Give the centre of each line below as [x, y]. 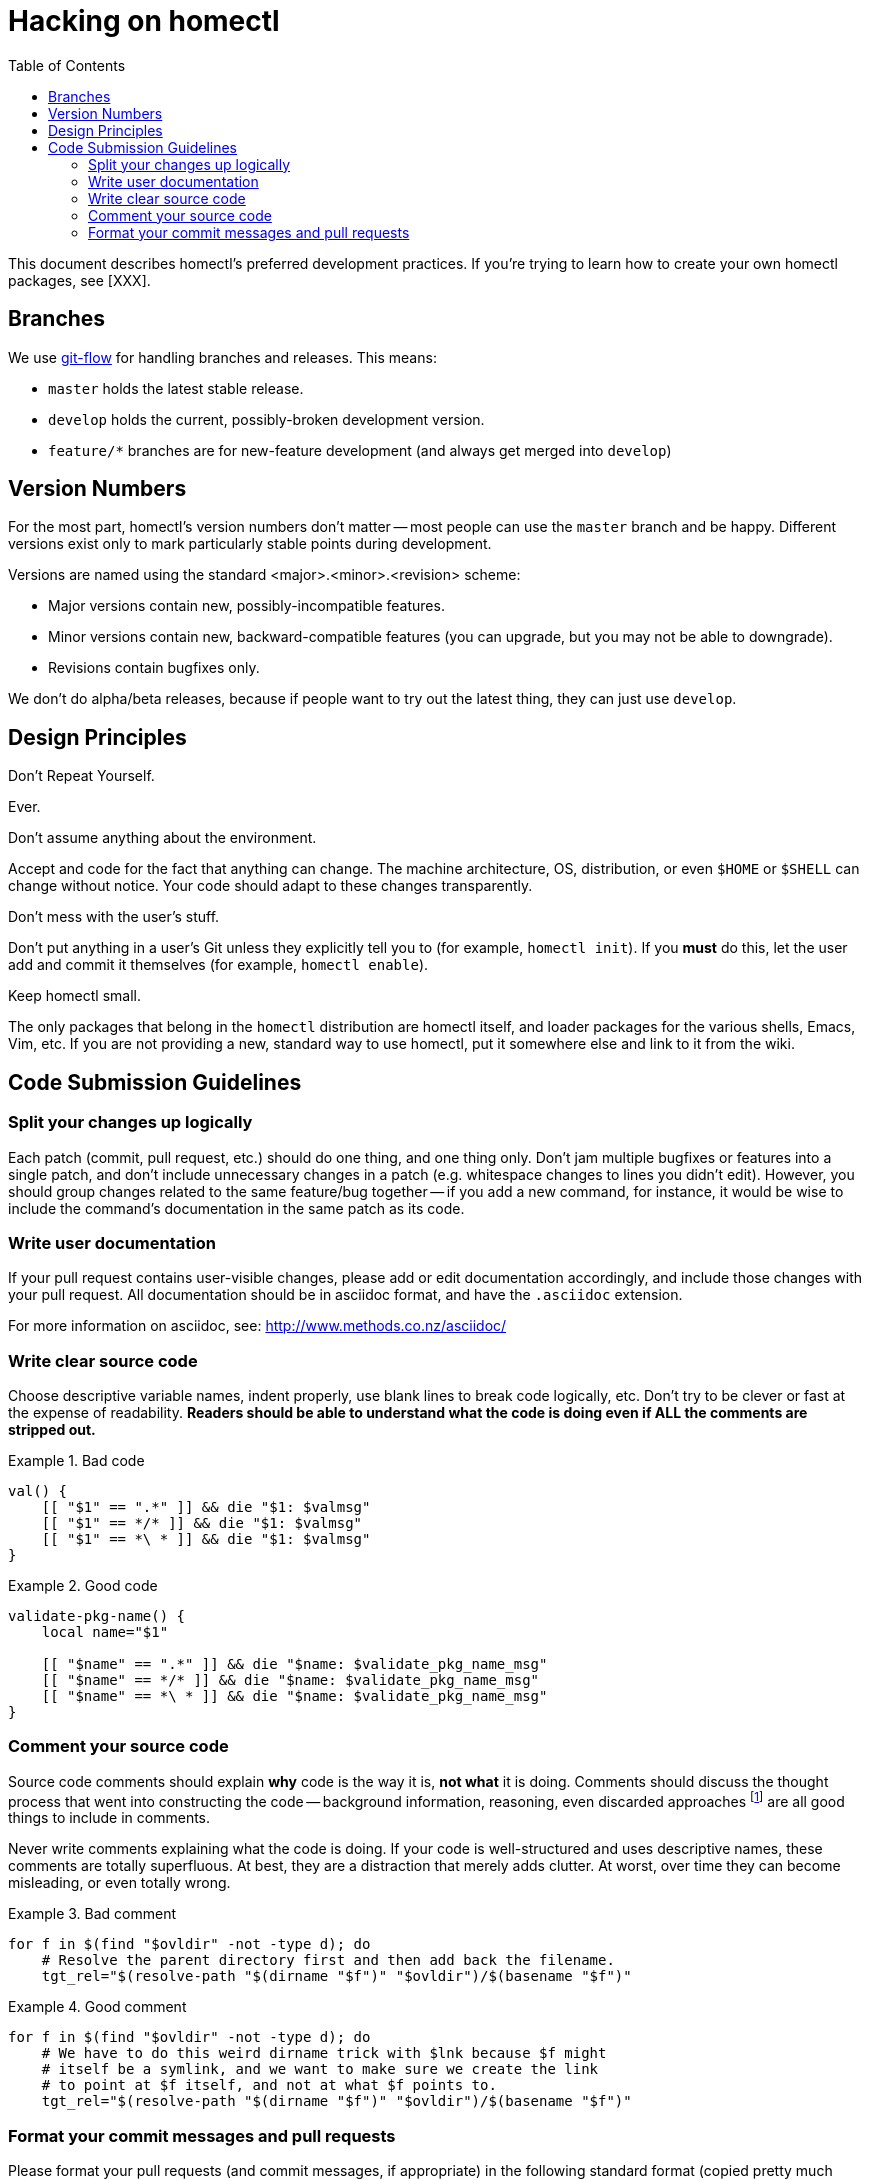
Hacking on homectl [144, 21]
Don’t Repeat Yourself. [81, 776]
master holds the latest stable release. [176, 388]
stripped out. [52, 1429]
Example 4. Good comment [97, 2007]
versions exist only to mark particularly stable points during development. [250, 544]
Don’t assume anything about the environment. [162, 838]
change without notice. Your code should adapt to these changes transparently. [270, 886]
